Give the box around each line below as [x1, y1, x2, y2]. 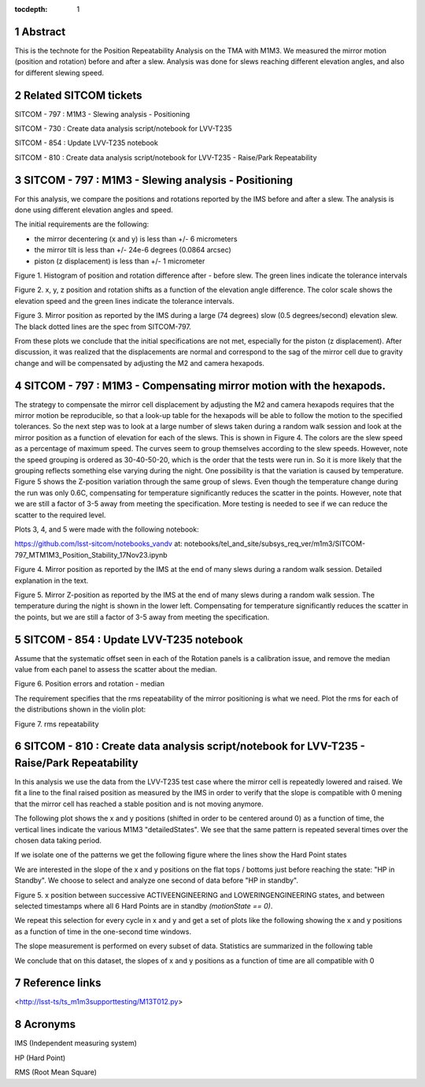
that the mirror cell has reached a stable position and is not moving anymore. [14, 799, 264, 809]
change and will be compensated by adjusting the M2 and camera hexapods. [14, 358, 265, 368]
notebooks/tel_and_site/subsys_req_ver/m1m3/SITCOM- [183, 539, 366, 548]
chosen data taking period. [14, 836, 102, 845]
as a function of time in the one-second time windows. [14, 927, 192, 936]
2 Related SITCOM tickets [14, 88, 142, 102]
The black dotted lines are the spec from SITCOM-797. [14, 322, 192, 331]
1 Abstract [14, 24, 66, 39]
